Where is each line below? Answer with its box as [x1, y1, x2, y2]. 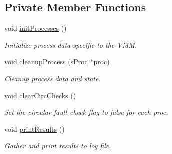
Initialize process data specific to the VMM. [4, 39, 137, 50]
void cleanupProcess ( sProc [4, 56, 88, 67]
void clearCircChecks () [4, 90, 76, 100]
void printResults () [4, 123, 65, 134]
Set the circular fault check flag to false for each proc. [4, 107, 168, 117]
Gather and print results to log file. [4, 140, 111, 151]
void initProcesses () [4, 23, 67, 33]
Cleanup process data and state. [4, 73, 101, 83]
